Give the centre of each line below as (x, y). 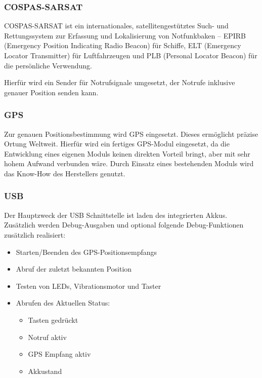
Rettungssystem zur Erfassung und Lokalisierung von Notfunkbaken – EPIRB (125, 35)
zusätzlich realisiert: (35, 234)
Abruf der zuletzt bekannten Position (74, 269)
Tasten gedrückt (53, 319)
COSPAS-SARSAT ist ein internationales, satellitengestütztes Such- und (116, 26)
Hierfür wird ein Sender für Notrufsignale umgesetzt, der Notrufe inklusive (120, 82)
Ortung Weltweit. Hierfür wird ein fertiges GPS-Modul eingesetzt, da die (117, 144)
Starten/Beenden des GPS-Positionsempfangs (86, 252)
